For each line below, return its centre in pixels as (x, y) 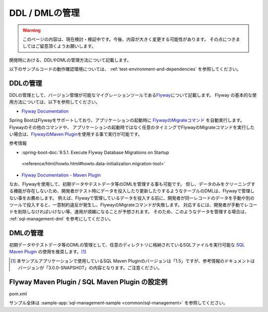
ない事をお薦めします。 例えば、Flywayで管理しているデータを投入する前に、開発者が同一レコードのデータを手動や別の (132, 198)
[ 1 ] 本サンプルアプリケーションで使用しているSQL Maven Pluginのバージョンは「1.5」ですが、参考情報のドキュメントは (133, 261)
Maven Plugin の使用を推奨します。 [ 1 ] (48, 252)
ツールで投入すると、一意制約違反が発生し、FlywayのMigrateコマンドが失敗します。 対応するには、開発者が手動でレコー (133, 205)
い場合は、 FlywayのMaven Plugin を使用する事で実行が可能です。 (76, 134)
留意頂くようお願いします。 (68, 46)
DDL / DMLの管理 (44, 13)
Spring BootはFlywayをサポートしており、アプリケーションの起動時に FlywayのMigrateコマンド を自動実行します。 (127, 120)
